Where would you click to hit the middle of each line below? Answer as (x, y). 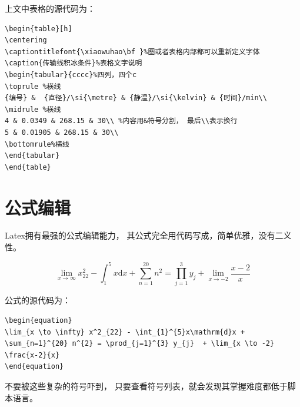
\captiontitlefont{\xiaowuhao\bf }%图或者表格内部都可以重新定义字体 (132, 52)
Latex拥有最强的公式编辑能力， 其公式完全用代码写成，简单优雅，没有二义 (148, 235)
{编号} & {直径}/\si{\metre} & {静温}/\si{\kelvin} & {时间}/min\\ (136, 98)
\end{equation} (34, 367)
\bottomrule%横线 (37, 144)
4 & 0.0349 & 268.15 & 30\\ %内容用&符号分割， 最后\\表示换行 (121, 121)
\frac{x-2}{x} (32, 355)
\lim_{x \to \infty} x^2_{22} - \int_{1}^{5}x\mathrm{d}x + (125, 332)
